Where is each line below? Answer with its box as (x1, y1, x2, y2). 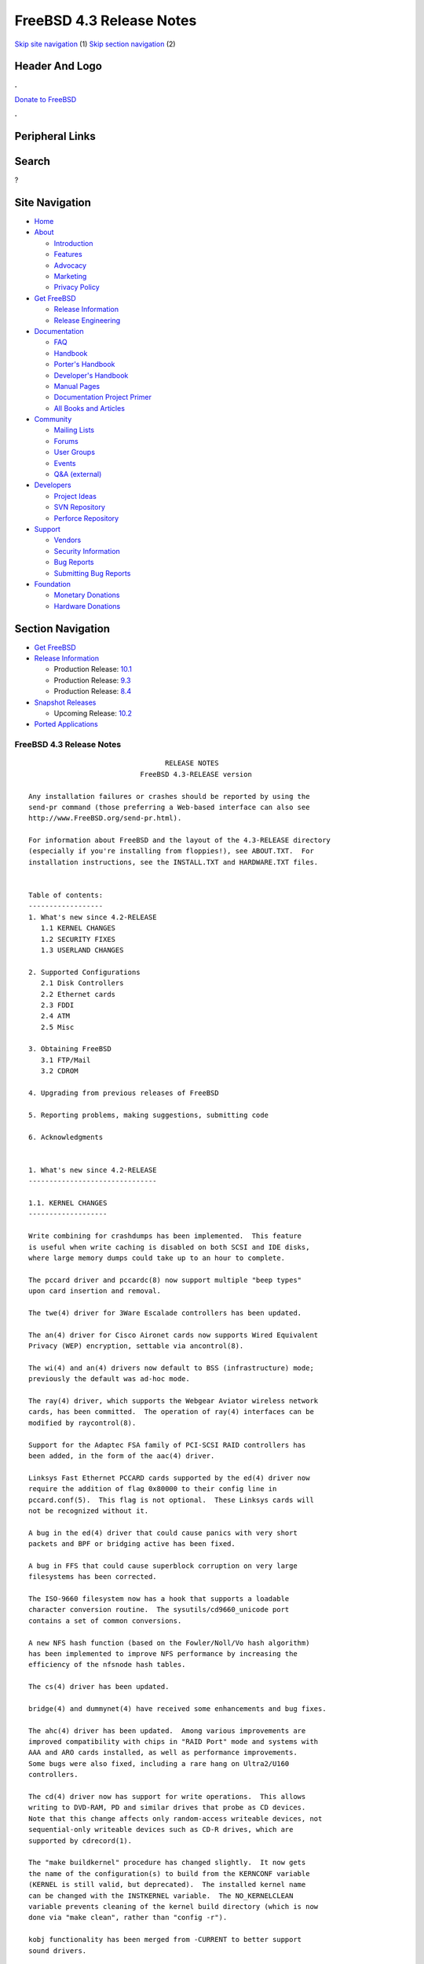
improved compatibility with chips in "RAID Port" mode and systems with (28, 1737, 319, 1746)
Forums (53, 436, 79, 445)
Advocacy (53, 260, 86, 270)
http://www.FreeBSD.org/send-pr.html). (28, 814, 182, 823)
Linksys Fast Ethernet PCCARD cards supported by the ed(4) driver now (28, 1473, 310, 1482)
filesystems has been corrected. (28, 1572, 157, 1581)
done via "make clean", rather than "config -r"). (28, 1913, 228, 1922)
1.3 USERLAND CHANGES (40, 945, 124, 955)
